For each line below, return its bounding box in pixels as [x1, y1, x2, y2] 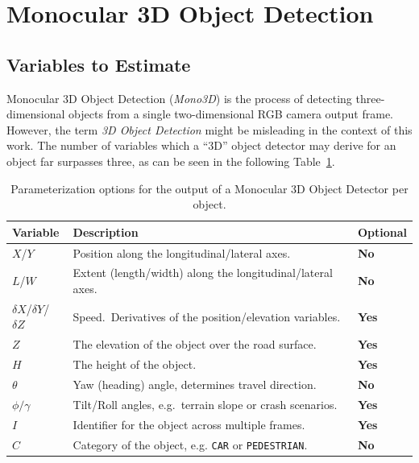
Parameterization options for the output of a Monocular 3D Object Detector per [10, 180, 409, 196]
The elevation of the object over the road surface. [73, 336, 317, 353]
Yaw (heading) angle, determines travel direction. [73, 375, 317, 392]
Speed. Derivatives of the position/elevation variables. [73, 308, 341, 325]
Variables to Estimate [6, 52, 191, 76]
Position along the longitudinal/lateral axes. [73, 244, 291, 261]
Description [73, 223, 139, 240]
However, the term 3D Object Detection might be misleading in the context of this [6, 121, 413, 138]
